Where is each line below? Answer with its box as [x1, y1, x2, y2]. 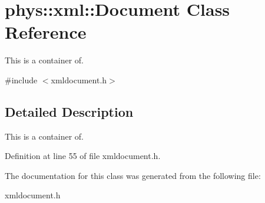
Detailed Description [5, 102, 134, 120]
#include [5, 73, 38, 86]
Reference [5, 20, 87, 44]
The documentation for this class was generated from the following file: [5, 169, 261, 181]
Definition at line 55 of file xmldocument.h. [5, 150, 161, 162]
